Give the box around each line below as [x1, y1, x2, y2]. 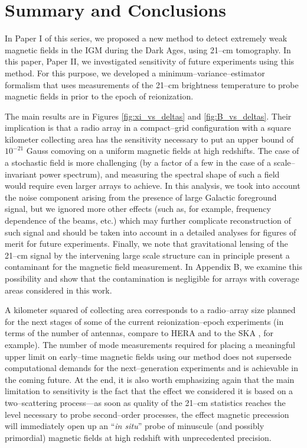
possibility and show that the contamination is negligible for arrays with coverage [5, 272, 299, 284]
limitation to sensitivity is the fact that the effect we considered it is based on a [5, 385, 293, 397]
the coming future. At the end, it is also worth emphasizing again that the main [5, 373, 295, 385]
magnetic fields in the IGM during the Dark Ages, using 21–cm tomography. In [5, 43, 291, 56]
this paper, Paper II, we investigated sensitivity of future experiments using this [5, 55, 295, 67]
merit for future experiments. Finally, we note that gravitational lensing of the [5, 237, 288, 250]
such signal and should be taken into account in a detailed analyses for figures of [5, 225, 296, 238]
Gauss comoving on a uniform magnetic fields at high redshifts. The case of [26, 144, 299, 157]
